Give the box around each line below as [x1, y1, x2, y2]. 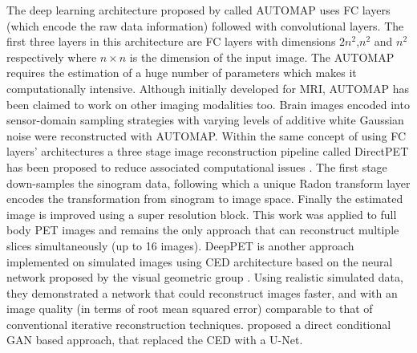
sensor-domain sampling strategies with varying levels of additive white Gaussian [6, 112, 404, 128]
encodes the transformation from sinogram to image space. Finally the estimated [6, 190, 403, 207]
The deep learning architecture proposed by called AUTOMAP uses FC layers [6, 2, 391, 18]
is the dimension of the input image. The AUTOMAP [129, 48, 395, 65]
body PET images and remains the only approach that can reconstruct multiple [6, 221, 399, 238]
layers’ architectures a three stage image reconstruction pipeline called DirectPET [6, 143, 409, 160]
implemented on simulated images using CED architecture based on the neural [6, 253, 393, 270]
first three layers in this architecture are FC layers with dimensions [6, 33, 336, 50]
